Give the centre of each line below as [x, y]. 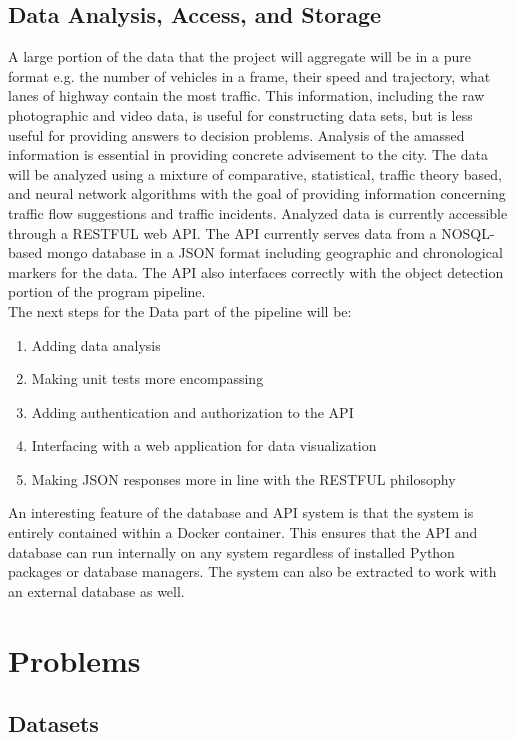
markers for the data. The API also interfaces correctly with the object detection [256, 271]
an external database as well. [96, 590]
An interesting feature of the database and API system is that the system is [241, 512]
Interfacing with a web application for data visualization [204, 445]
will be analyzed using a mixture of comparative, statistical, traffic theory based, [255, 173]
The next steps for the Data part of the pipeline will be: [180, 310]
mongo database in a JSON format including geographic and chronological [274, 252]
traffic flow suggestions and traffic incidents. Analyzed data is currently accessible [258, 212]
